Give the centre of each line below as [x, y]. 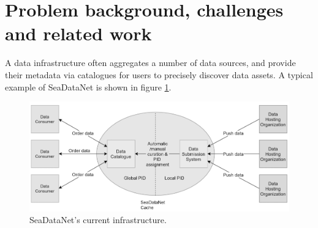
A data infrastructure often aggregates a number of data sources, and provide [150, 63]
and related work [78, 33]
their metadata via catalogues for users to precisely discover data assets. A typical [159, 74]
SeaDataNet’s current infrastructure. [98, 220]
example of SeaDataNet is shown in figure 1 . [88, 86]
